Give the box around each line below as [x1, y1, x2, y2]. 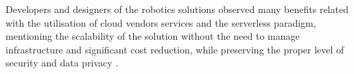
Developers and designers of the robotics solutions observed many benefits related [5, 2, 349, 16]
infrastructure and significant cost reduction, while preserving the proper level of [5, 42, 344, 56]
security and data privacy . [5, 56, 119, 70]
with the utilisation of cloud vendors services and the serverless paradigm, [5, 15, 316, 29]
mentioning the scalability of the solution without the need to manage [5, 29, 300, 43]
